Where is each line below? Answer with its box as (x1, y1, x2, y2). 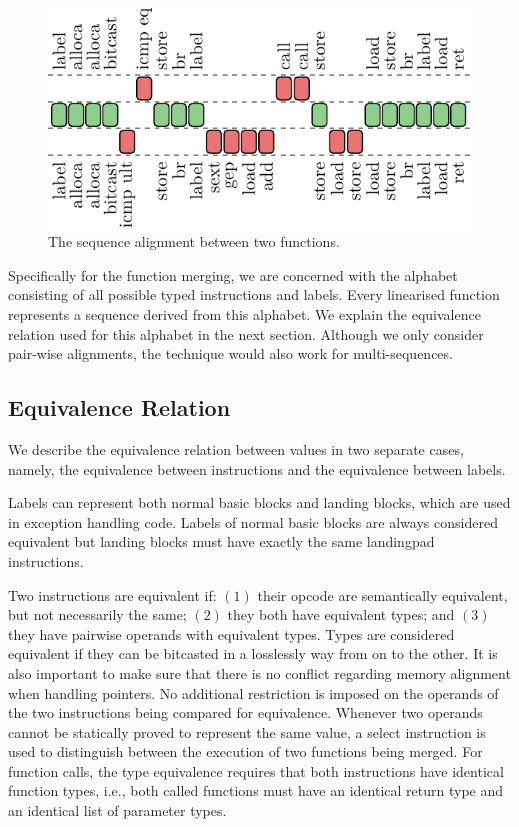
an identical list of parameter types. (8, 800, 227, 821)
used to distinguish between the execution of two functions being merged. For (8, 741, 483, 762)
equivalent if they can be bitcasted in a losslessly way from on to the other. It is (8, 643, 498, 664)
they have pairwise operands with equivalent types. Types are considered (8, 623, 455, 644)
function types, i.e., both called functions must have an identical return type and (8, 780, 504, 801)
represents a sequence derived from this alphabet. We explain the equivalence (8, 304, 481, 324)
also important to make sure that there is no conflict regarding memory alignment (8, 662, 511, 683)
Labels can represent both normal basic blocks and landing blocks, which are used (8, 492, 511, 513)
